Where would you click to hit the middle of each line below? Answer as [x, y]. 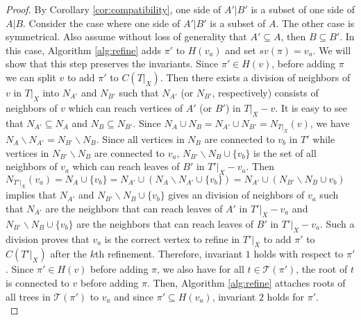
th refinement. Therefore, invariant [169, 254]
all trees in [28, 296]
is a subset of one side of [303, 9]
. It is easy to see [311, 107]
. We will [332, 50]
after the [69, 254]
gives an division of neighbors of [236, 195]
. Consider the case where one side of [102, 23]
